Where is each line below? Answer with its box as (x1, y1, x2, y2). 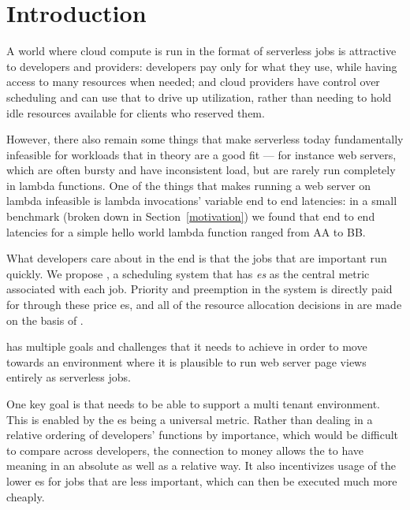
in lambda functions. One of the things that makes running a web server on (6, 177, 371, 193)
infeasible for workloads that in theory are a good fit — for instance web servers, (6, 146, 397, 162)
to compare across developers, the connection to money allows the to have (6, 441, 364, 458)
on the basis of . (6, 311, 84, 328)
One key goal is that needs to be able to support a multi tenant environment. (6, 396, 380, 411)
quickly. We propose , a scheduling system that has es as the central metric (6, 265, 370, 281)
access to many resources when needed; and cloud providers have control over (6, 73, 380, 90)
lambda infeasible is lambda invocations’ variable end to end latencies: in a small (6, 192, 397, 209)
